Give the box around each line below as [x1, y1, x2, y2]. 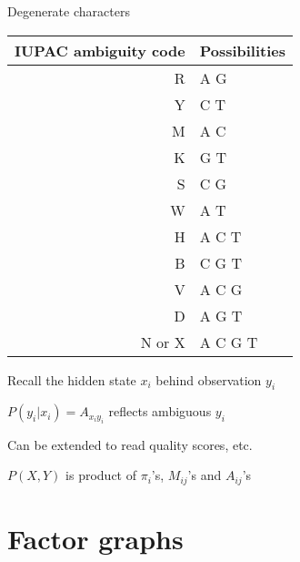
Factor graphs [7, 520, 184, 557]
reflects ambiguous [108, 402, 212, 421]
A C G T [199, 331, 258, 353]
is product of [65, 465, 137, 485]
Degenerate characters [7, 2, 130, 20]
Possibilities [199, 39, 286, 61]
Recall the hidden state [7, 370, 136, 389]
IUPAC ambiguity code [15, 39, 185, 61]
